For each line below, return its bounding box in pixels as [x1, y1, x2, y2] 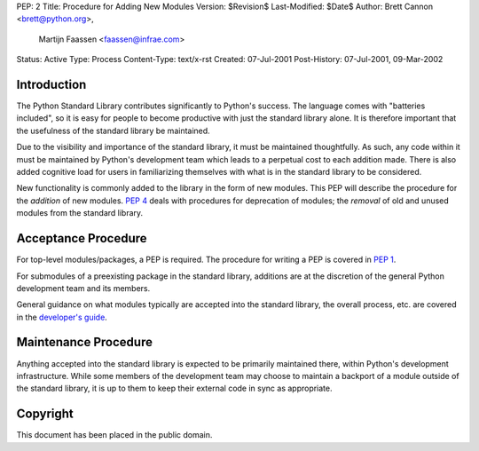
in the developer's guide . [16, 312, 108, 322]
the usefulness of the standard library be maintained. [16, 125, 210, 136]
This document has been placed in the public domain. [16, 430, 213, 440]
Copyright [16, 407, 75, 422]
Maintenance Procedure [16, 335, 153, 350]
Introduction [16, 76, 87, 92]
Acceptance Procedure [16, 231, 147, 246]
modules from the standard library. [16, 208, 144, 218]
